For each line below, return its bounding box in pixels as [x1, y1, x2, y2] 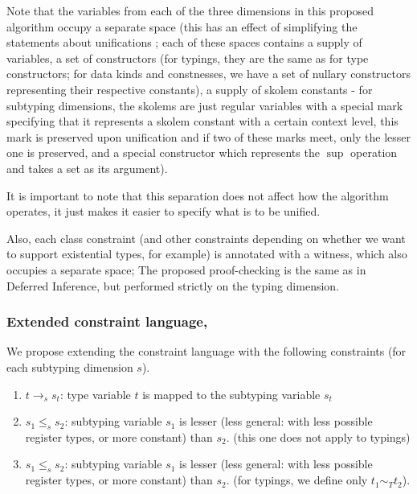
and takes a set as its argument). [6, 159, 168, 176]
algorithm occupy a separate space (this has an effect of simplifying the [6, 18, 358, 35]
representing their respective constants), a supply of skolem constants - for [6, 80, 373, 97]
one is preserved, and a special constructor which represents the [6, 144, 320, 161]
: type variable [59, 385, 131, 402]
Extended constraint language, [6, 311, 208, 331]
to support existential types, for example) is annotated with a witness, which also [6, 245, 407, 262]
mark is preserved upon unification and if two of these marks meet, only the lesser [6, 128, 411, 145]
